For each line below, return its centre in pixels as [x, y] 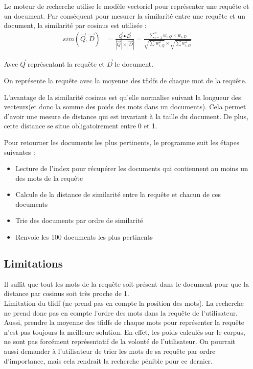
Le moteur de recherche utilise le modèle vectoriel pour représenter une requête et [126, 6]
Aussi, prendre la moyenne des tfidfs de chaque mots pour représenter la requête [124, 322]
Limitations [34, 263]
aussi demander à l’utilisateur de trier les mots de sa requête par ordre [110, 351]
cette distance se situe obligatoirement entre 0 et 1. [80, 126]
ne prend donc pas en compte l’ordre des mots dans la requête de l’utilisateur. [121, 312]
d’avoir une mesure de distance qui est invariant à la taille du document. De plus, [126, 116]
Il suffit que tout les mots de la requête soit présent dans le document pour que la [126, 283]
